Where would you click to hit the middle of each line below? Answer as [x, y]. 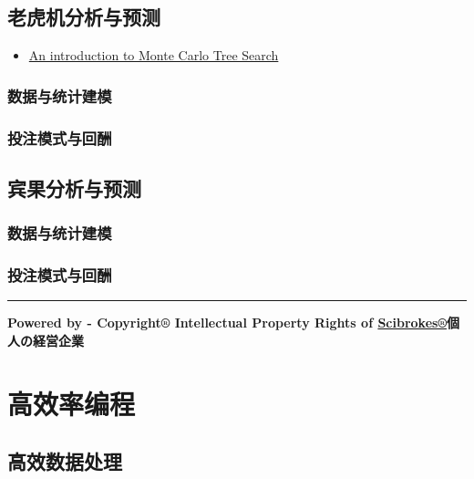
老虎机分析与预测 [84, 17]
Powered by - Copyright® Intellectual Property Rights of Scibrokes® [227, 323]
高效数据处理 [65, 461]
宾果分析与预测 [74, 187]
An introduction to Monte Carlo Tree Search [154, 55]
